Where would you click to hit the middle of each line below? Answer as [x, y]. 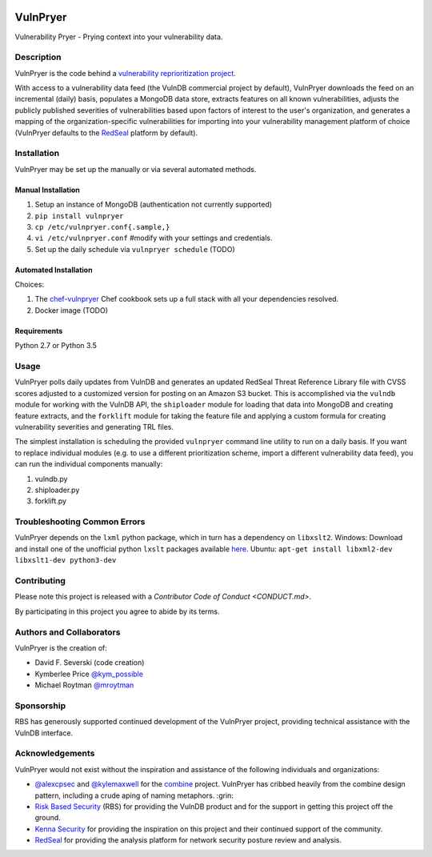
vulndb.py [51, 479]
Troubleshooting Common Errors [80, 522]
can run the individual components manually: [89, 464]
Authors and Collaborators [68, 632]
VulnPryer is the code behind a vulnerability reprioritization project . [125, 73]
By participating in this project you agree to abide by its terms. [117, 611]
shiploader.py [57, 490]
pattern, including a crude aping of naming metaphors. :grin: [134, 795]
